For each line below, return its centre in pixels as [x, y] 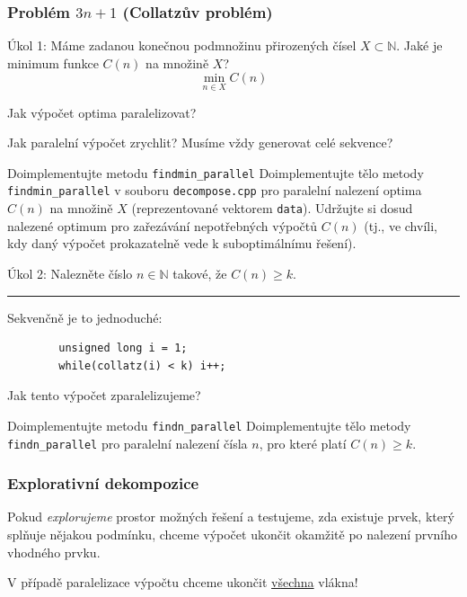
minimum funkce [53, 62]
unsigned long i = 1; [123, 348]
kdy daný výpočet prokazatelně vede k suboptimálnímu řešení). [182, 243]
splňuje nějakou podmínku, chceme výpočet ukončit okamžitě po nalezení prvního [233, 535]
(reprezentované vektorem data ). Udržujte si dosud [272, 208]
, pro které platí [303, 443]
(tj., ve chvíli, [401, 225]
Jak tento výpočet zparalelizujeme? [104, 395]
